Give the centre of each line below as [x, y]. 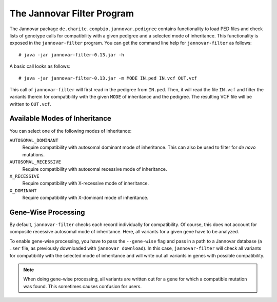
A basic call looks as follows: [40, 66]
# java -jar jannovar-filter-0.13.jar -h [71, 55]
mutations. [34, 154]
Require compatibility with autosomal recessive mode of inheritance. [95, 169]
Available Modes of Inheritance [60, 119]
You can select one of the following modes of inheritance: [71, 131]
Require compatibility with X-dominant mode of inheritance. [85, 198]
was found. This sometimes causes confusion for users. [83, 286]
